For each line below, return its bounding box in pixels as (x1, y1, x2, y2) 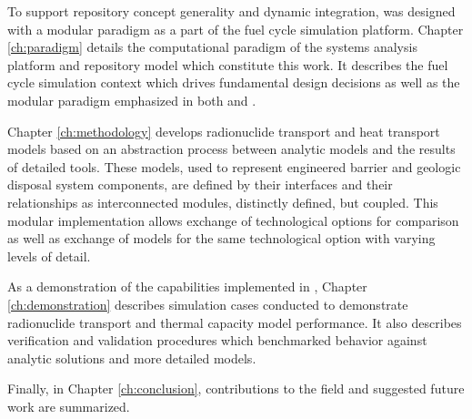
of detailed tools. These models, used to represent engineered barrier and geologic (7, 157, 461, 176)
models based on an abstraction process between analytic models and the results (7, 139, 456, 158)
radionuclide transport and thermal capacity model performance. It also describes (7, 312, 462, 332)
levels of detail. (7, 246, 91, 265)
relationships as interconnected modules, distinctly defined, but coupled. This (7, 192, 438, 211)
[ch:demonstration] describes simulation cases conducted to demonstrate (7, 294, 408, 313)
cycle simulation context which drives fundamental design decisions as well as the (7, 73, 460, 92)
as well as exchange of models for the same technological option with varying (7, 229, 436, 248)
